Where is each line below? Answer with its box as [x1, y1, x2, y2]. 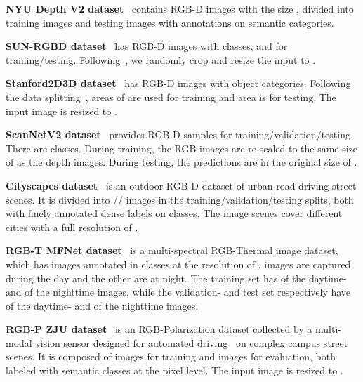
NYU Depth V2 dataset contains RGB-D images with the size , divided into [6, 1, 354, 15]
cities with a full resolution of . [6, 219, 138, 234]
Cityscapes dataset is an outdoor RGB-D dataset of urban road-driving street [6, 178, 357, 192]
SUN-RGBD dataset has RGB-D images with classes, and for [6, 39, 288, 53]
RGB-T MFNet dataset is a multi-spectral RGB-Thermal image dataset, [6, 243, 338, 258]
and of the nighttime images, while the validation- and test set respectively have [6, 284, 351, 299]
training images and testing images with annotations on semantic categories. [6, 15, 334, 29]
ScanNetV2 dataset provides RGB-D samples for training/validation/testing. [6, 127, 353, 142]
